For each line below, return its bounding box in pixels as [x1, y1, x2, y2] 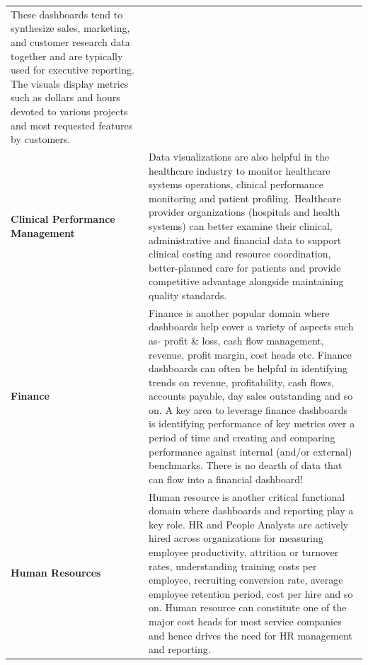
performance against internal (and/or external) [149, 444, 352, 458]
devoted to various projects [11, 103, 128, 118]
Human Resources [11, 565, 101, 580]
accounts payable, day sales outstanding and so [149, 388, 353, 403]
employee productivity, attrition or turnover [149, 545, 339, 560]
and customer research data [11, 34, 130, 49]
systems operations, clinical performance [149, 177, 324, 192]
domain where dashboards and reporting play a [149, 503, 354, 518]
